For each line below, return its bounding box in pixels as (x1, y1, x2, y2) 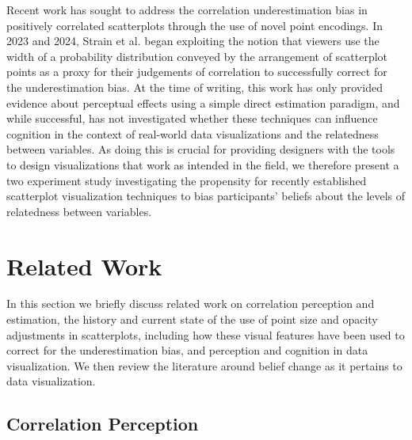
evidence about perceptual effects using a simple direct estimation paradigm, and (6, 94, 400, 111)
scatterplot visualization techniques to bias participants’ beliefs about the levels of (6, 188, 406, 204)
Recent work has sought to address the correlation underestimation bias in (6, 2, 368, 17)
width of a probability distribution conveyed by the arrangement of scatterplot (6, 47, 388, 64)
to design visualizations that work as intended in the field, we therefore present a (6, 156, 399, 173)
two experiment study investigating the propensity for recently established (6, 172, 367, 188)
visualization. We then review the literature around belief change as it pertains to (6, 357, 402, 374)
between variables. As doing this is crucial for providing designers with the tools (6, 141, 395, 157)
